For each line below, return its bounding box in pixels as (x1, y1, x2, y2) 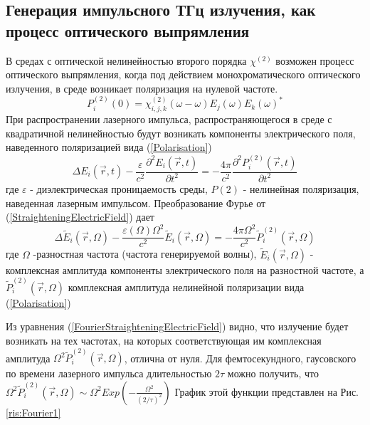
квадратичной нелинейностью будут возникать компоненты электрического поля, (6, 125, 356, 140)
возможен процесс (275, 53, 354, 68)
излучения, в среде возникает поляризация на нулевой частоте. (6, 80, 278, 95)
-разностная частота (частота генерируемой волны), (33, 246, 257, 261)
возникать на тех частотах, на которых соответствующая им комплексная (6, 332, 322, 347)
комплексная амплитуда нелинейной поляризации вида (68, 279, 305, 294)
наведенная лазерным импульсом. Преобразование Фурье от (6, 195, 266, 210)
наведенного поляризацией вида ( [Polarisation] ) (6, 140, 212, 154)
